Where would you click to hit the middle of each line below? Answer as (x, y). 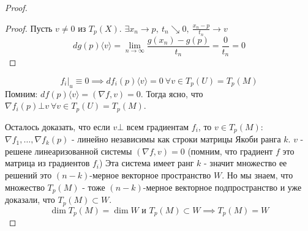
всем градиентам (158, 126)
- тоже (94, 187)
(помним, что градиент (230, 151)
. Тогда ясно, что (172, 93)
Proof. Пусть (29, 28)
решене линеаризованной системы (69, 151)
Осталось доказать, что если (58, 126)
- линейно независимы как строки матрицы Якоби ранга (176, 139)
